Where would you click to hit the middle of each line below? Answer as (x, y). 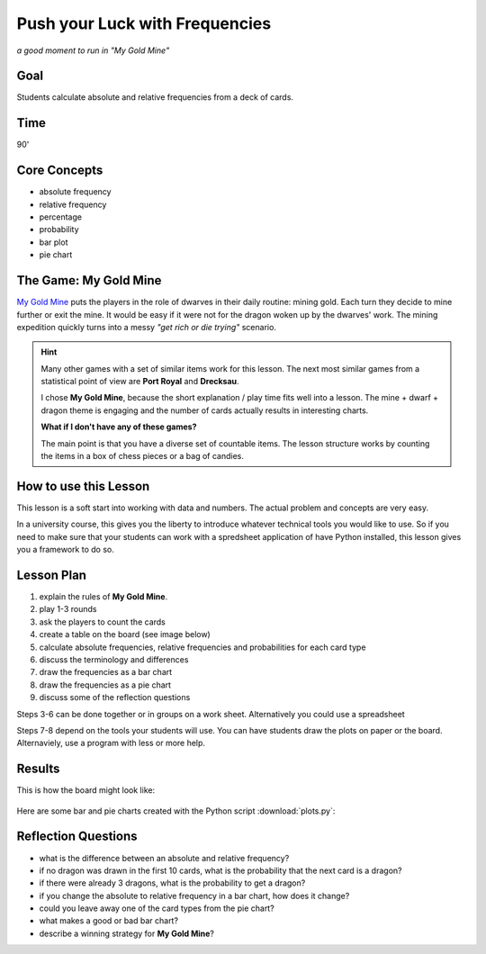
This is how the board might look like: (86, 790)
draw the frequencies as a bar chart (106, 672)
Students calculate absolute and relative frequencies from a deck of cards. (155, 97)
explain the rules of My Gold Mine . (103, 597)
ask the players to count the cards (102, 622)
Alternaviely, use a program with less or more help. (111, 743)
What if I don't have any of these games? (119, 427)
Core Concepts (60, 171)
